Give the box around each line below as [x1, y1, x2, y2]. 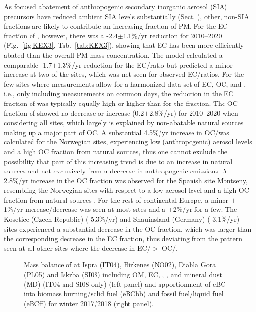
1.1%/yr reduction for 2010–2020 [123, 30, 222, 40]
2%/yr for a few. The [173, 204, 237, 214]
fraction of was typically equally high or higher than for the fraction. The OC [4, 98, 238, 108]
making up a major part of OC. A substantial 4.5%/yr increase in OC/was [4, 127, 229, 137]
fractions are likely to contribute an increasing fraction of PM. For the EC [4, 21, 228, 31]
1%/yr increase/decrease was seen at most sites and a [4, 204, 166, 214]
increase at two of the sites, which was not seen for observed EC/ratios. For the [4, 69, 244, 79]
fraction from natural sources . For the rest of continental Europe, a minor [4, 194, 228, 205]
